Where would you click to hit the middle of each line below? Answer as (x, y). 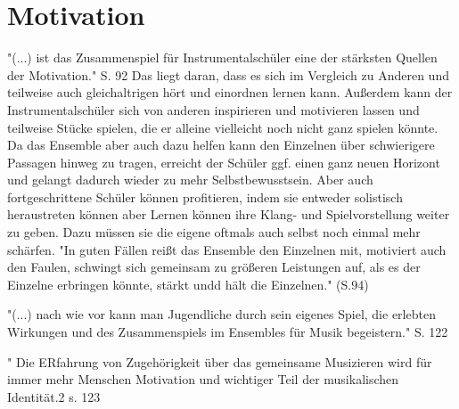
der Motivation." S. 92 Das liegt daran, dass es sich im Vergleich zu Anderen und (228, 74)
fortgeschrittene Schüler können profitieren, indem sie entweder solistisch (205, 196)
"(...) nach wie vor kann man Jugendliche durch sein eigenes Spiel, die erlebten (221, 314)
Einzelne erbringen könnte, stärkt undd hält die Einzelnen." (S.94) (188, 284)
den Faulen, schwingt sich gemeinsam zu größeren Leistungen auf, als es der (214, 267)
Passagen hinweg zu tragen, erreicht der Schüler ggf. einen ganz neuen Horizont (224, 162)
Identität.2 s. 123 (54, 396)
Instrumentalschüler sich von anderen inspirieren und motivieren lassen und (213, 109)
